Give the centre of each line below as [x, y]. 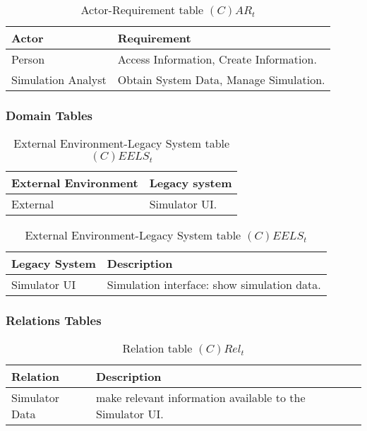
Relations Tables [54, 320]
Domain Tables [49, 115]
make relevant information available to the [200, 398]
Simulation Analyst [59, 79]
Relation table [157, 348]
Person [28, 59]
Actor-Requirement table [142, 10]
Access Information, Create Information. [217, 59]
